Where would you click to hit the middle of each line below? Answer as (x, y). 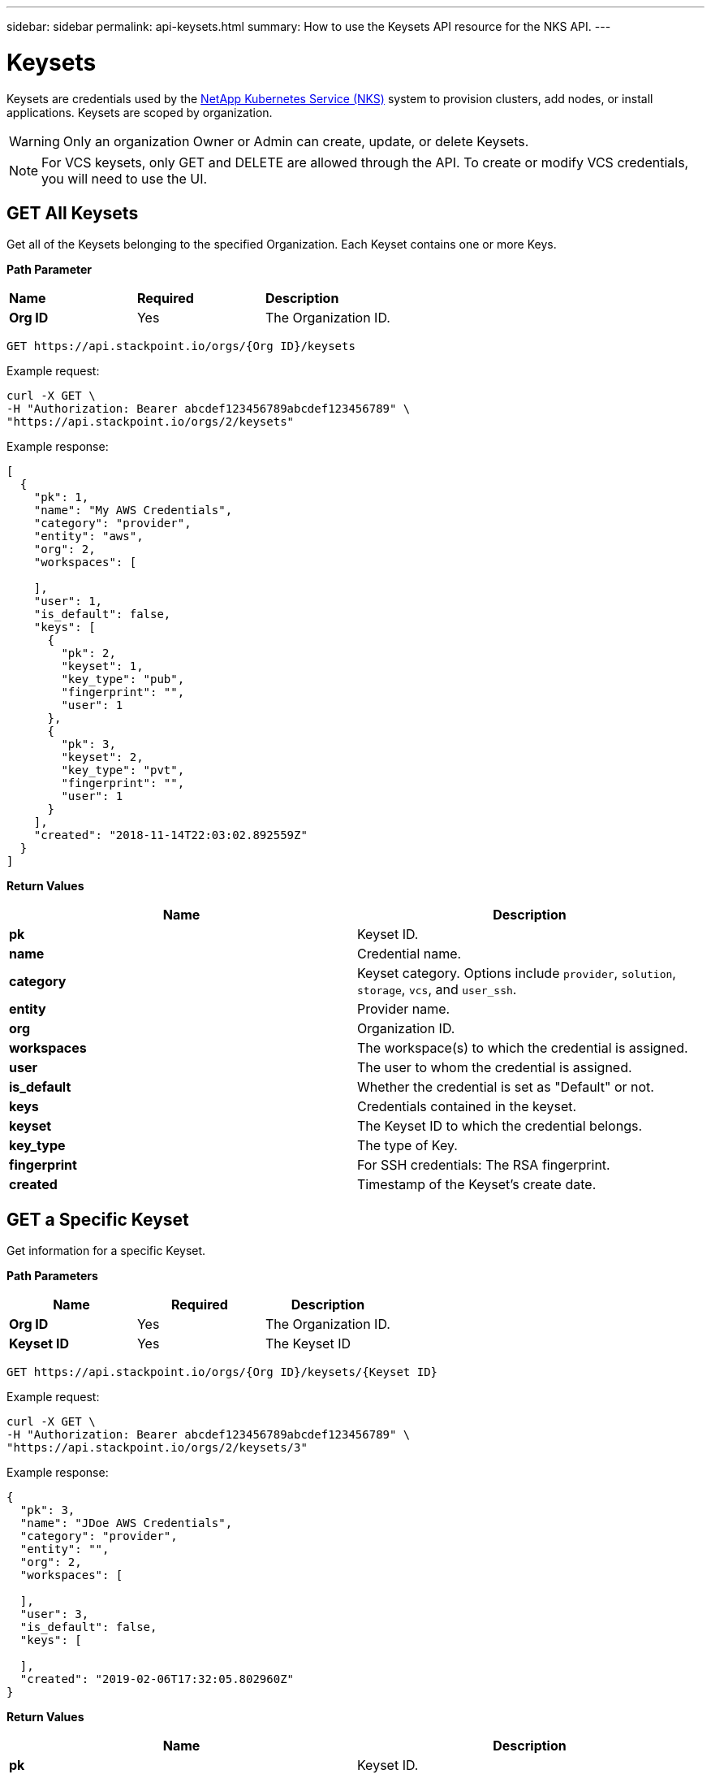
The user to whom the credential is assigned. (495, 1068)
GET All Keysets (73, 213)
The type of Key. (407, 1146)
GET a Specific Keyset (98, 1219)
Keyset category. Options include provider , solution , (517, 974)
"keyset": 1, (102, 666)
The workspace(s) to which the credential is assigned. (523, 1048)
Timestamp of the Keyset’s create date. (477, 1185)
